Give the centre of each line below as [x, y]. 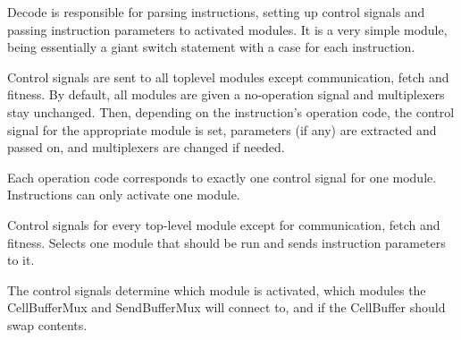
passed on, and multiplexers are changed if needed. [146, 147]
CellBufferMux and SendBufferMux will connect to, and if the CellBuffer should [226, 307]
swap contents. [47, 324]
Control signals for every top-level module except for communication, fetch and [224, 224]
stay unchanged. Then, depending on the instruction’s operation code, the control [231, 111]
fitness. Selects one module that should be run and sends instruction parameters [226, 242]
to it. [21, 260]
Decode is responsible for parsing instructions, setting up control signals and [216, 12]
